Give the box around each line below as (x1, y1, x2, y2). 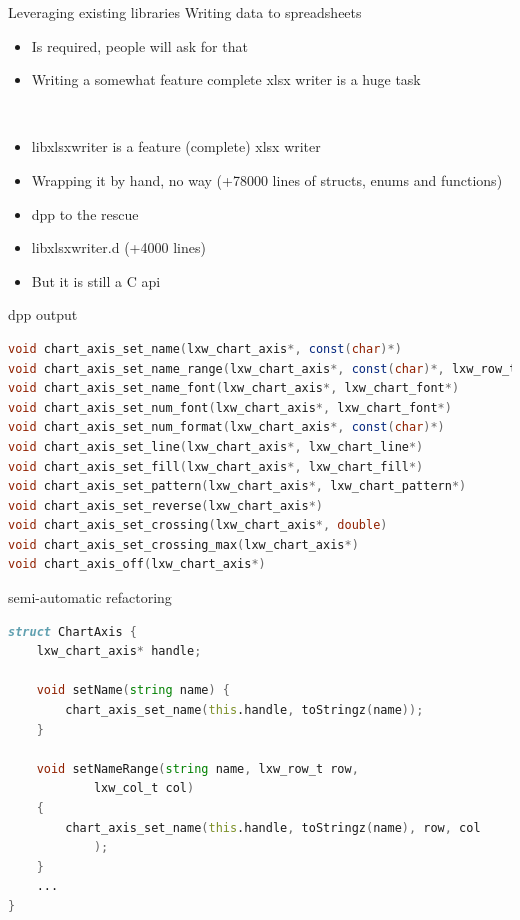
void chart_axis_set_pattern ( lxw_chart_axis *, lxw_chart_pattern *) (8, 479, 467, 494)
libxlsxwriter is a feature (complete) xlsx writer (31, 136, 321, 157)
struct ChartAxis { (8, 624, 137, 639)
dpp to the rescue (31, 203, 139, 224)
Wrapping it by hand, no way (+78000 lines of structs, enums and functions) (31, 169, 503, 190)
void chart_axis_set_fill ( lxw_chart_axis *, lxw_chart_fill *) (8, 459, 424, 474)
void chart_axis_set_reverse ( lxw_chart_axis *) (8, 498, 324, 513)
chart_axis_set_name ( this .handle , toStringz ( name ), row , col (65, 820, 481, 835)
